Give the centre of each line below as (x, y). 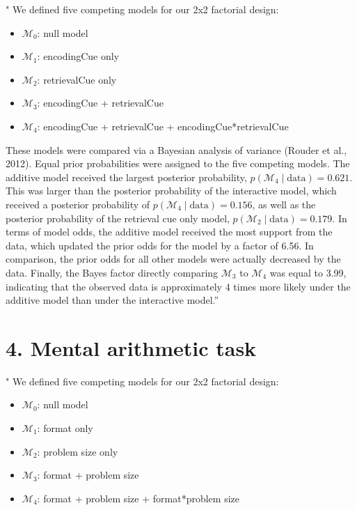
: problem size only (78, 451)
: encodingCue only (78, 56)
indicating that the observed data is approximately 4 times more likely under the (178, 286)
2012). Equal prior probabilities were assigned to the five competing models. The (178, 163)
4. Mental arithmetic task (131, 347)
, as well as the (284, 204)
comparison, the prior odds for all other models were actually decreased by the (173, 259)
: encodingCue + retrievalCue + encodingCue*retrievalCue (163, 126)
